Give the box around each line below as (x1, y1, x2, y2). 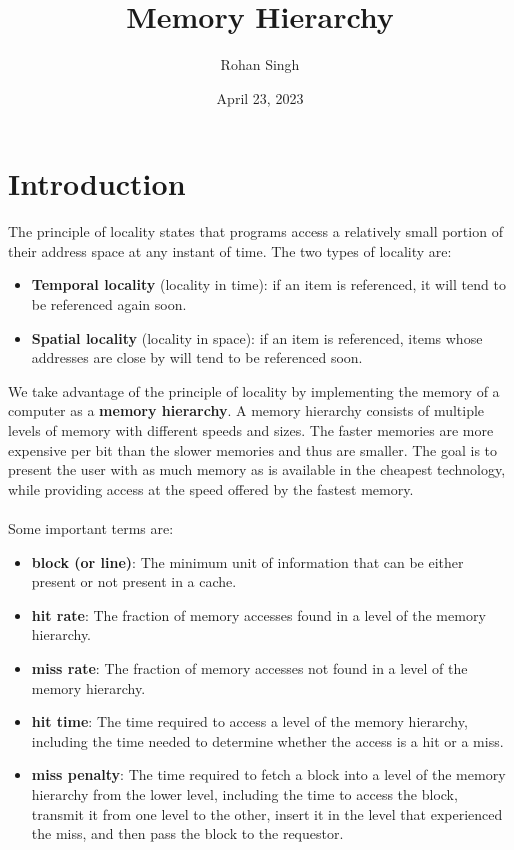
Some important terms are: (8, 517, 174, 538)
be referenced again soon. (31, 294, 187, 315)
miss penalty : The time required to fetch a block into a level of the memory (31, 764, 506, 785)
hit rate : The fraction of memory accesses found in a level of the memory (31, 604, 486, 625)
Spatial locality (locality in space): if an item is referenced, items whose (31, 327, 483, 348)
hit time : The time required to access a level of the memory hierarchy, (31, 711, 468, 732)
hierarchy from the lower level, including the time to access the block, (31, 783, 458, 804)
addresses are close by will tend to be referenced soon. (31, 347, 363, 368)
